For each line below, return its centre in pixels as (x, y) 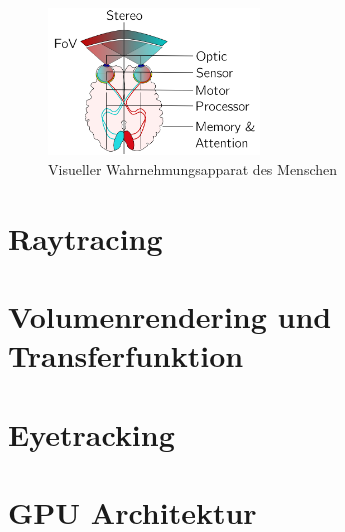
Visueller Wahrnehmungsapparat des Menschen (193, 169)
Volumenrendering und (170, 316)
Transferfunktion (126, 355)
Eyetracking (91, 433)
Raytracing (85, 237)
